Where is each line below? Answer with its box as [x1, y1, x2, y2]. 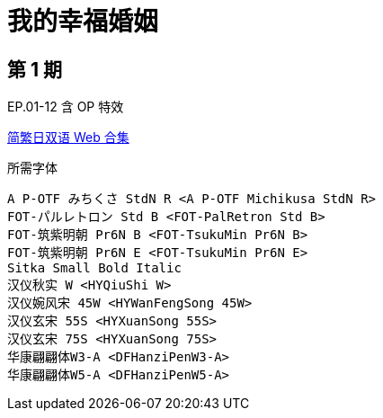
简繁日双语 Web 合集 [7, 129, 129, 146]
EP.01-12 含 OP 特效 [7, 99, 124, 115]
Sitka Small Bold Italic [7, 261, 182, 276]
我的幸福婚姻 [7, 6, 159, 37]
